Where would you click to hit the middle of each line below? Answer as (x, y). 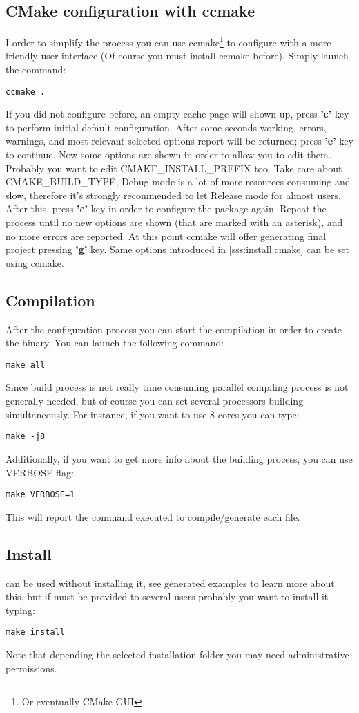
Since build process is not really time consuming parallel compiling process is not (177, 387)
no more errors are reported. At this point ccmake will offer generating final (166, 235)
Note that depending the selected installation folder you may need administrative (177, 654)
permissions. (31, 668)
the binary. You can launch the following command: (115, 343)
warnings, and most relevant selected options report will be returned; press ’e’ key (179, 141)
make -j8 (26, 437)
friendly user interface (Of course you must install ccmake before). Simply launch (177, 56)
